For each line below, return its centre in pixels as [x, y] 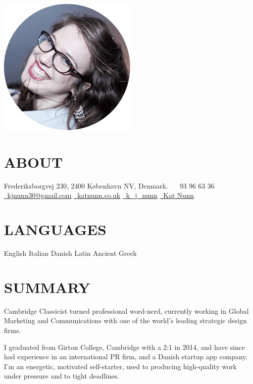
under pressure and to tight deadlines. [62, 376]
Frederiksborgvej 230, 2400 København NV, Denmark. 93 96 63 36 [109, 185]
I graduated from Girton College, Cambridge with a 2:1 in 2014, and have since [125, 347]
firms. [13, 330]
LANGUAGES [55, 229]
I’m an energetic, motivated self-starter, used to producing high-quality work [120, 366]
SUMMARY [47, 287]
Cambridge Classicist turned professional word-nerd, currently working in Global [126, 311]
